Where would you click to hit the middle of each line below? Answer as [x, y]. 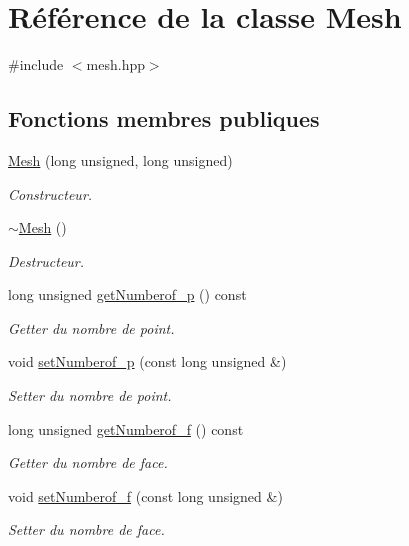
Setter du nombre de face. [86, 529]
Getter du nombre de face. [88, 462]
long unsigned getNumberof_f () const [126, 428]
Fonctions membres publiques [164, 118]
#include [36, 64]
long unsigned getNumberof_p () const [127, 294]
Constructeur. [50, 193]
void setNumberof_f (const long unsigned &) [145, 495]
